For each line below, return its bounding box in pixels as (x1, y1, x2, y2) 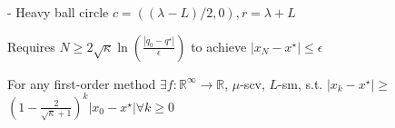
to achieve (191, 36, 247, 55)
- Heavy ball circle (7, 3, 109, 21)
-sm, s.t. (278, 74, 323, 93)
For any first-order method (7, 74, 156, 93)
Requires (7, 36, 55, 55)
